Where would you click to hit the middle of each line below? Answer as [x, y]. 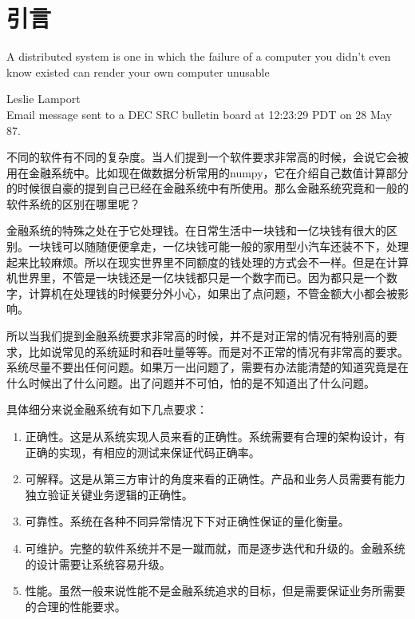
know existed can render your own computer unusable [138, 71]
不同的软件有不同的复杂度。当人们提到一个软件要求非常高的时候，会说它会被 [207, 157]
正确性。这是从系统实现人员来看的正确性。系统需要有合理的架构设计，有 [215, 436]
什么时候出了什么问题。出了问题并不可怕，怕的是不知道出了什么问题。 [191, 382]
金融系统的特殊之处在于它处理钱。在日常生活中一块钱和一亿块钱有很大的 [196, 230]
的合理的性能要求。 [75, 606]
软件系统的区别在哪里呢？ [73, 203]
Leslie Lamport [43, 99]
